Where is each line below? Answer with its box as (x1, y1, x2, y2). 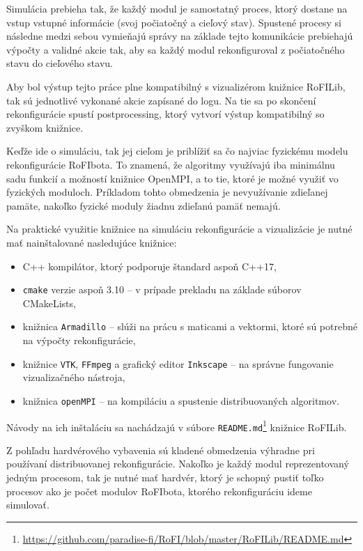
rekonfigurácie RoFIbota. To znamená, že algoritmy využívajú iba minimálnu (6, 157, 335, 171)
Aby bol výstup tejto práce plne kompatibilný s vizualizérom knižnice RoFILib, (6, 79, 346, 93)
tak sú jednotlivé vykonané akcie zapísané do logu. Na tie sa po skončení (6, 93, 316, 107)
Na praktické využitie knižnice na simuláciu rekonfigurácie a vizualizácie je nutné (6, 222, 353, 236)
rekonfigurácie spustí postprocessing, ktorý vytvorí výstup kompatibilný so (6, 107, 325, 121)
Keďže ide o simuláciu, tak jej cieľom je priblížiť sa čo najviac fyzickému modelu (6, 143, 348, 158)
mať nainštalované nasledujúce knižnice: (6, 235, 177, 249)
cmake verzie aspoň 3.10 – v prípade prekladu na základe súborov (22, 282, 302, 297)
